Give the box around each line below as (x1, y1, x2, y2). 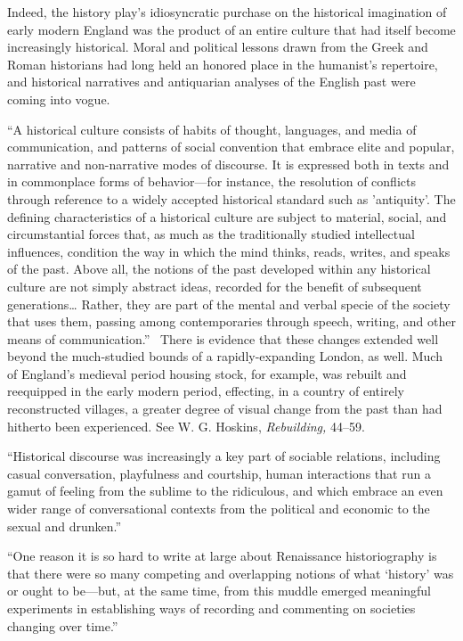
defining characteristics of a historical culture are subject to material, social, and (7, 207, 447, 226)
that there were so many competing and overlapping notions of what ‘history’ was (7, 563, 454, 582)
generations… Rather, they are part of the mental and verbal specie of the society (7, 294, 451, 313)
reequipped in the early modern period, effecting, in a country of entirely (7, 382, 404, 400)
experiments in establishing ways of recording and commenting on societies (7, 599, 416, 617)
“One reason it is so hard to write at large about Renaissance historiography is (7, 546, 437, 565)
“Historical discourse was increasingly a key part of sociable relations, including (7, 447, 441, 465)
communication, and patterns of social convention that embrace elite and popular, (7, 137, 455, 156)
